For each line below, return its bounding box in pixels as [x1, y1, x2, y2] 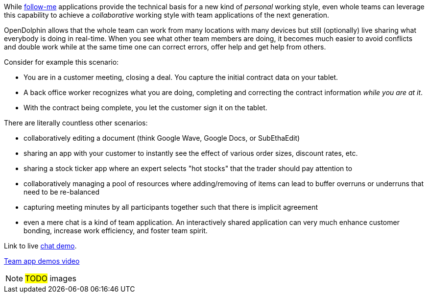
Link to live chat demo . [4, 242, 77, 250]
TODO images [25, 273, 76, 283]
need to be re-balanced [24, 188, 100, 196]
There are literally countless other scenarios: [4, 119, 148, 127]
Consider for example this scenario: [4, 58, 119, 66]
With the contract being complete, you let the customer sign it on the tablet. [24, 103, 267, 112]
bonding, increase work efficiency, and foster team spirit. [24, 226, 208, 235]
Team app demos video [4, 257, 80, 265]
